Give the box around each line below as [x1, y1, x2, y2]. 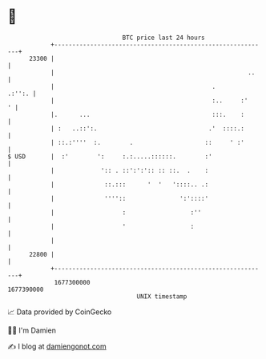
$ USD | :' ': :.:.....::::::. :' [7, 152, 213, 161]
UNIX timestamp [136, 292, 187, 301]
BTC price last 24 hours [122, 34, 205, 42]
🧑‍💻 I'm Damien [7, 325, 57, 335]
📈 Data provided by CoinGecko [7, 307, 112, 317]
